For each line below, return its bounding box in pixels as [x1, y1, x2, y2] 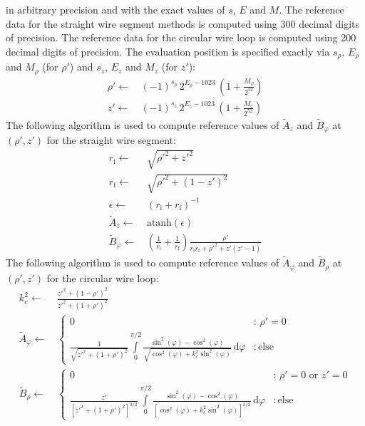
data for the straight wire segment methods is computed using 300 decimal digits [6, 16, 359, 31]
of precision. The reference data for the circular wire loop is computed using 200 [6, 30, 356, 45]
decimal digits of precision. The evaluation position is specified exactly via [6, 43, 330, 58]
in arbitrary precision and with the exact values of [6, 2, 225, 16]
